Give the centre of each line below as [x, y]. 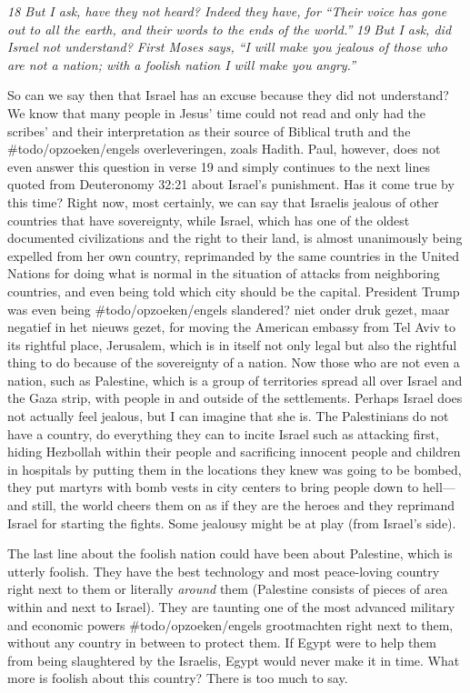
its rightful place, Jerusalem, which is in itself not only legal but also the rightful [232, 344]
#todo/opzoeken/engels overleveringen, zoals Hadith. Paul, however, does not [224, 149]
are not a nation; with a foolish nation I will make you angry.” [181, 64]
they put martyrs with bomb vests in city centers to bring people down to [213, 487]
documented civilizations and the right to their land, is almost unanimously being [235, 238]
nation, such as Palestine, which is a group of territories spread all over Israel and [235, 380]
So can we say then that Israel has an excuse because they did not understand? [228, 95]
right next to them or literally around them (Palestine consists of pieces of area [228, 589]
